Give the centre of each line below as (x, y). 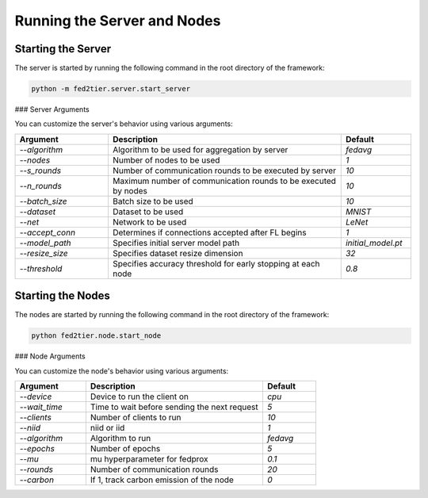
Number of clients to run (136, 418)
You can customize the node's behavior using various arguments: (122, 371)
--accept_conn (47, 232)
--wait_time (41, 407)
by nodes (130, 190)
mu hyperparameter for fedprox (149, 459)
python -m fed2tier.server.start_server (111, 89)
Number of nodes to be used (166, 160)
